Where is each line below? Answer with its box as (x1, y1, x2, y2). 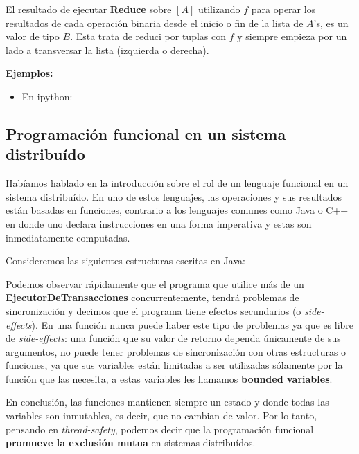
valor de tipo (6, 29, 60, 44)
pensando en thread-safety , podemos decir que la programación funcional (6, 421, 314, 436)
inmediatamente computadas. (6, 230, 130, 244)
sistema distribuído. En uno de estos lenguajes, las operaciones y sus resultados (6, 189, 342, 203)
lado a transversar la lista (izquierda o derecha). (6, 42, 209, 57)
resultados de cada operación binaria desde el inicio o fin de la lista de (6, 15, 304, 30)
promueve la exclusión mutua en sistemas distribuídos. (6, 435, 256, 450)
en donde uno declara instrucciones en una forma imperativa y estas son (6, 216, 312, 230)
